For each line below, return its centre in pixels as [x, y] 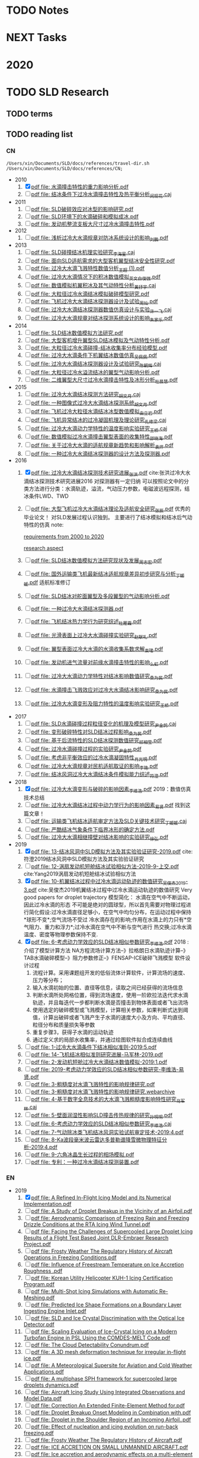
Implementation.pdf [47, 1204]
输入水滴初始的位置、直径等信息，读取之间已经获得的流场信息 [108, 987]
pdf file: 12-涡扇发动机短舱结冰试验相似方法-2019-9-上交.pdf [105, 867]
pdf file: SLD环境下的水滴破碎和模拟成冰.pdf [85, 216]
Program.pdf [39, 1284]
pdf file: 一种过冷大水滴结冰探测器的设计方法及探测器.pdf [101, 453]
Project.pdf [37, 1244]
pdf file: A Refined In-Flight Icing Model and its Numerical [101, 1198]
